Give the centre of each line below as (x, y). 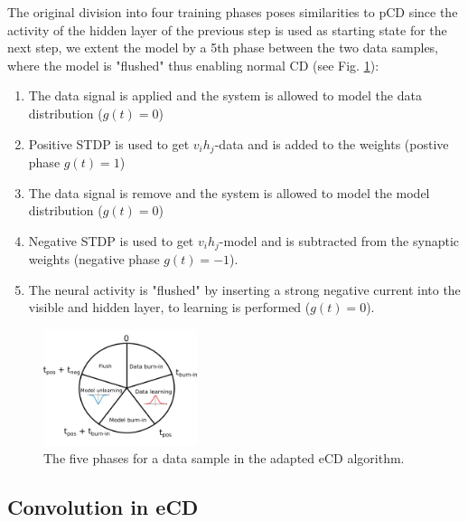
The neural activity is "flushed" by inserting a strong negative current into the (244, 289)
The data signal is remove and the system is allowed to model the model (229, 192)
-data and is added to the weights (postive (332, 143)
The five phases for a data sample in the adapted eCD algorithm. (224, 458)
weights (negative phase (94, 259)
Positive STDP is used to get (109, 143)
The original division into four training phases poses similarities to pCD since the (233, 12)
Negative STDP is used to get (111, 240)
